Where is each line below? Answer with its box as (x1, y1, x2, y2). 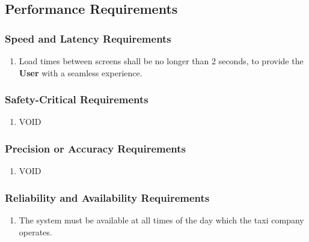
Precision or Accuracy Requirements (5, 141, 186, 156)
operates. (19, 225, 52, 238)
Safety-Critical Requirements (5, 92, 148, 107)
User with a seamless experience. (19, 66, 142, 79)
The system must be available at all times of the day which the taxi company (19, 214, 304, 226)
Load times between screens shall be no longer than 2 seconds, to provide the (19, 55, 304, 67)
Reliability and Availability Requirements (5, 190, 210, 205)
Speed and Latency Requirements (5, 31, 171, 46)
